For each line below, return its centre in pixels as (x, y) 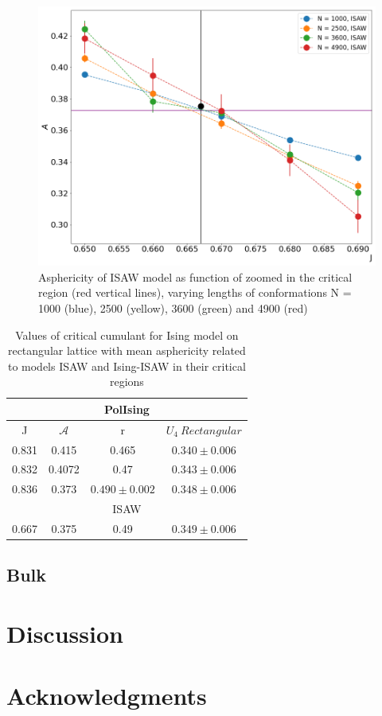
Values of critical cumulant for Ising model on (127, 335)
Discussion (65, 634)
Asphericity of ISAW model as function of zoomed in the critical (195, 276)
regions (127, 381)
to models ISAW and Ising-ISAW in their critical (127, 366)
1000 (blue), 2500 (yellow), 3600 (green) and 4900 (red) (173, 307)
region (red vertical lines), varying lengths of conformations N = (195, 292)
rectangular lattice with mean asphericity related (127, 350)
